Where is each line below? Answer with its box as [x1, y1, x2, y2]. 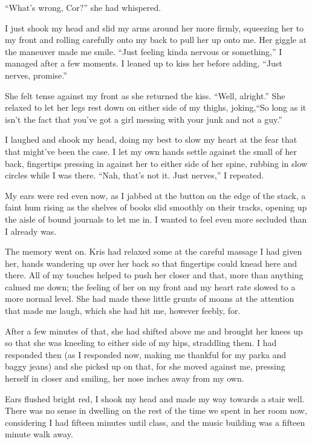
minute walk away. [5, 428, 73, 440]
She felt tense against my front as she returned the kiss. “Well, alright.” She [5, 89, 285, 102]
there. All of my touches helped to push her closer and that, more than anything [5, 269, 304, 281]
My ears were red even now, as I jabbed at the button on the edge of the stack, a [5, 189, 306, 201]
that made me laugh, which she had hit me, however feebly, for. [5, 304, 241, 317]
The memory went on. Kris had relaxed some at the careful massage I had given [5, 245, 302, 258]
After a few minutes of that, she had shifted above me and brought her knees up [5, 324, 303, 337]
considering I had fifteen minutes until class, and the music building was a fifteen [5, 416, 305, 428]
